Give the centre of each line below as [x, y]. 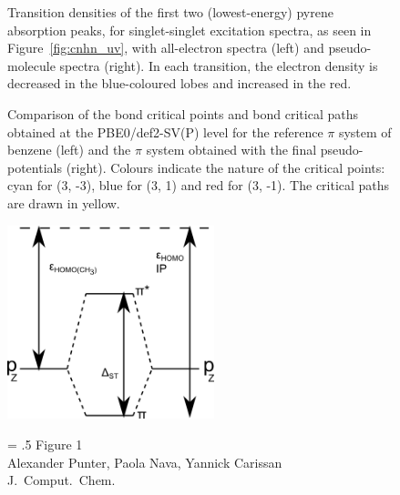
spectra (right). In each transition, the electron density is [219, 65]
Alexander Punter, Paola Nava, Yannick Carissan [145, 462]
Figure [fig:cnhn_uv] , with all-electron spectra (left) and [166, 48]
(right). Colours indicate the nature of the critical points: [226, 167]
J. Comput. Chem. [62, 480]
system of [365, 131]
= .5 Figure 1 [45, 444]
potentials [35, 167]
